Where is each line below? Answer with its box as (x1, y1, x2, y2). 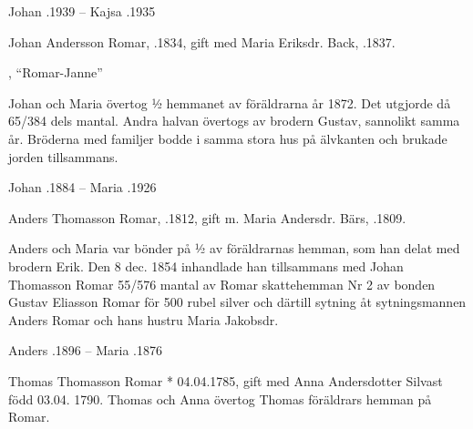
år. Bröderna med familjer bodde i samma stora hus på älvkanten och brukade (8, 128, 447, 148)
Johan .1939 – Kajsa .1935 (8, 2, 156, 20)
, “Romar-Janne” (8, 63, 103, 82)
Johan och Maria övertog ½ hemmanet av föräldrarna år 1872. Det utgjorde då (8, 93, 451, 112)
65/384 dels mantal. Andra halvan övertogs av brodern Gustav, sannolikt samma (8, 111, 460, 130)
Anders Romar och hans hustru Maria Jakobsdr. (8, 310, 279, 329)
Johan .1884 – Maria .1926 (8, 178, 157, 197)
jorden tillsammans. (8, 147, 118, 166)
